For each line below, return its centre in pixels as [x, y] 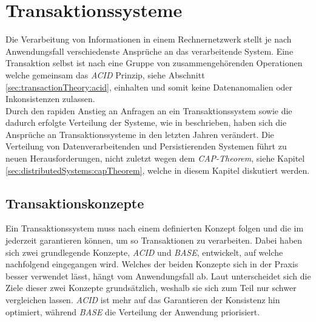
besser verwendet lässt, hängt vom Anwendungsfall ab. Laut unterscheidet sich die [158, 276]
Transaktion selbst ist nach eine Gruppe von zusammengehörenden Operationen [154, 63]
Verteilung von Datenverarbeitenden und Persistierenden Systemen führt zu [146, 146]
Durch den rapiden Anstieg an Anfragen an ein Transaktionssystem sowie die [149, 110]
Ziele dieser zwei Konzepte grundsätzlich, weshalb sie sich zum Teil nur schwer [151, 288]
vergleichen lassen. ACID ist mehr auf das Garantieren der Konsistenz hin [143, 300]
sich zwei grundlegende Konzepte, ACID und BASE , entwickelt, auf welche [144, 252]
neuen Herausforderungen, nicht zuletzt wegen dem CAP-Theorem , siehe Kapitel [155, 158]
